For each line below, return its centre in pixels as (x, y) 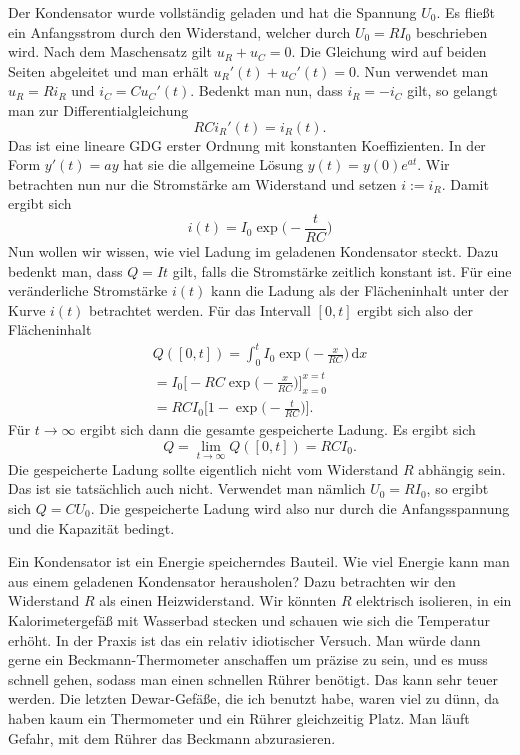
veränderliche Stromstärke (88, 290)
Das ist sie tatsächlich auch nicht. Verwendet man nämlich (187, 488)
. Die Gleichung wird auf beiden (389, 51)
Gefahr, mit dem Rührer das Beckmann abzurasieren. (172, 737)
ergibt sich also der (415, 309)
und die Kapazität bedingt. (91, 527)
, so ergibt (457, 488)
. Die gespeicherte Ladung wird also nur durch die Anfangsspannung (300, 508)
